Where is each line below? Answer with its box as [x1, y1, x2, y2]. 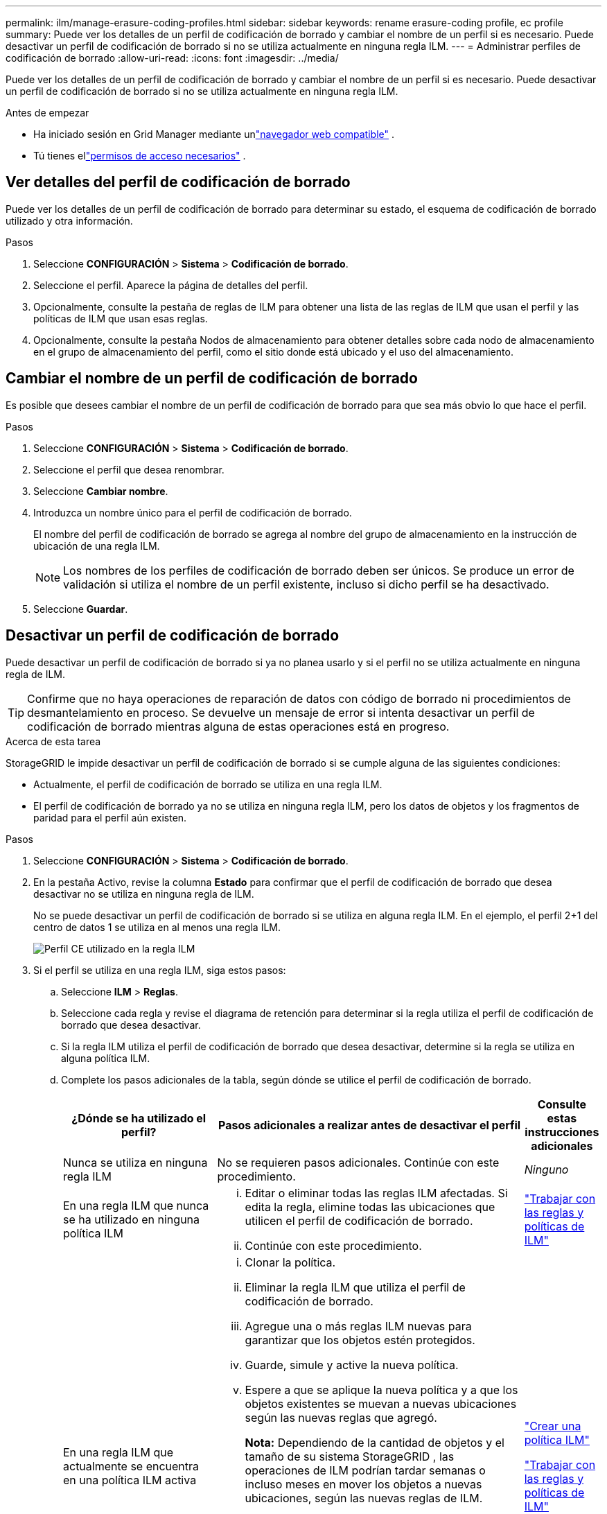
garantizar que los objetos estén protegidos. [245, 1332, 475, 1347]
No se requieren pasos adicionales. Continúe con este [217, 1155, 500, 1169]
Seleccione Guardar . [33, 602, 128, 615]
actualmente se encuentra [63, 1459, 200, 1473]
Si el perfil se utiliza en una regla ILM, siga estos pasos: [33, 964, 286, 976]
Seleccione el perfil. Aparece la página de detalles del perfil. [33, 279, 308, 291]
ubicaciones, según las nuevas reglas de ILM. [245, 1490, 483, 1505]
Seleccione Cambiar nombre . [33, 485, 168, 497]
